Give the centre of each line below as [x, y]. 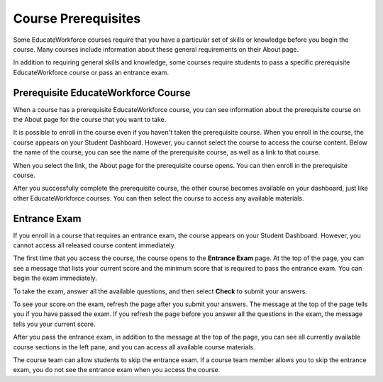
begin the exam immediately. [55, 278]
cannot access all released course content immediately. [95, 245]
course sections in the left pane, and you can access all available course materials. [134, 347]
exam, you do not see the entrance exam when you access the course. [117, 370]
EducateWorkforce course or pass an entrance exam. [91, 72]
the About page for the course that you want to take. [90, 120]
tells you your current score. [54, 324]
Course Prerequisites [77, 18]
